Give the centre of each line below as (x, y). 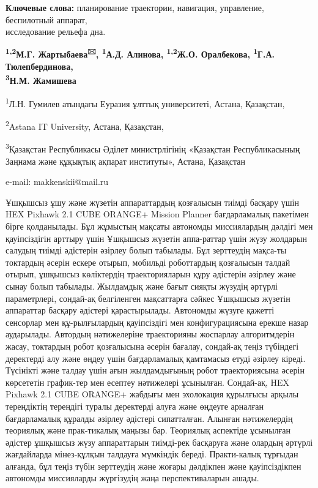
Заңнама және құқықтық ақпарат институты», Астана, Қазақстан (125, 161)
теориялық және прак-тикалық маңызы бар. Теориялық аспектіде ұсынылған (148, 430)
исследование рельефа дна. (56, 32)
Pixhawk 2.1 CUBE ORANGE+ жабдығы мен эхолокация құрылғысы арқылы (152, 394)
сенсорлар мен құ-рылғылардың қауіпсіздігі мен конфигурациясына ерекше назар (157, 322)
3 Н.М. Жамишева (41, 80)
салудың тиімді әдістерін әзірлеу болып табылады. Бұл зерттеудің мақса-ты (146, 250)
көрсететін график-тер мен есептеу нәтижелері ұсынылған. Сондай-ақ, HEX (148, 382)
